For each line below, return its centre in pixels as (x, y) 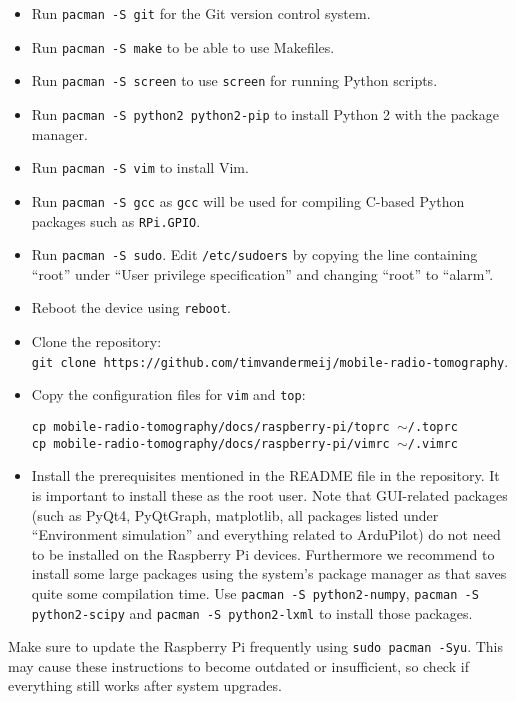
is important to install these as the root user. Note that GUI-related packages (269, 494)
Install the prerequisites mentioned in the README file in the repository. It (265, 475)
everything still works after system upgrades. (145, 685)
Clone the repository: (96, 341)
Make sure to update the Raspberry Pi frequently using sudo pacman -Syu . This (255, 646)
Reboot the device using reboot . (131, 307)
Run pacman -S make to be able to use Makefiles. (183, 46)
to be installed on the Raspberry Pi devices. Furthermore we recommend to (263, 553)
